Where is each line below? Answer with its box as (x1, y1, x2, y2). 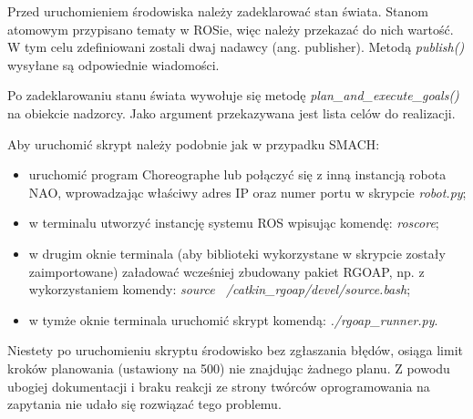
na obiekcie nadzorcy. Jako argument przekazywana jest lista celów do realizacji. (7, 103, 456, 122)
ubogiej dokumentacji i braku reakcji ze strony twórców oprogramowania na (7, 376, 430, 395)
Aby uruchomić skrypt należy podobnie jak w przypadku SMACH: (7, 134, 380, 153)
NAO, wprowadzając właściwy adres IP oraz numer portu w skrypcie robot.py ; (28, 182, 467, 201)
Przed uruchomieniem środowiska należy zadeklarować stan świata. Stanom (7, 2, 428, 20)
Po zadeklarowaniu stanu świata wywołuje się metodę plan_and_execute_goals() (7, 86, 459, 105)
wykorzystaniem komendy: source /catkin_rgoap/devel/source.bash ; (28, 280, 411, 299)
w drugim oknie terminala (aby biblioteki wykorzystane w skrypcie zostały (28, 243, 446, 262)
